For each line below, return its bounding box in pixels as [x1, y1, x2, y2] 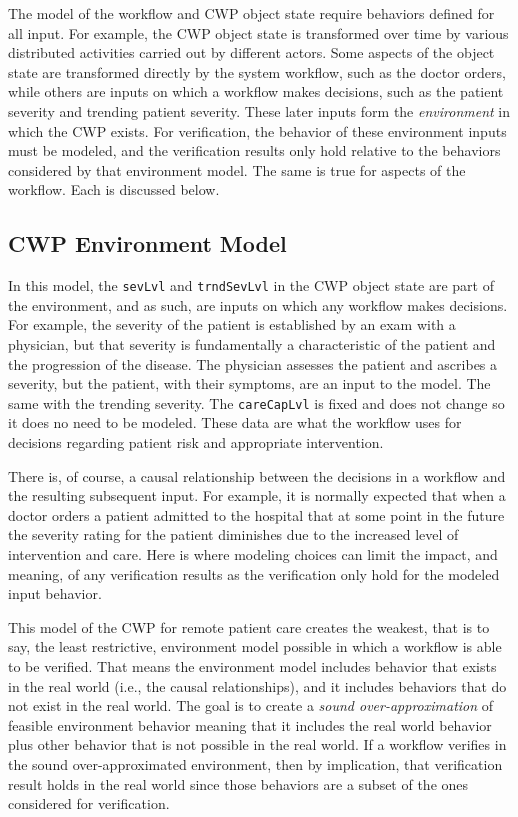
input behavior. [8, 583, 102, 604]
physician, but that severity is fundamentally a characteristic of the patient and [8, 333, 496, 354]
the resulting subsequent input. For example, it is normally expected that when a [8, 485, 506, 506]
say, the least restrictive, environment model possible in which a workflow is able [8, 636, 502, 657]
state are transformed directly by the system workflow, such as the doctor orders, [8, 61, 506, 82]
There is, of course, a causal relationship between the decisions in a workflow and [8, 465, 506, 486]
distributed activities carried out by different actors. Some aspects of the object [8, 42, 495, 63]
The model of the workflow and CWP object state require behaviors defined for [8, 3, 495, 23]
